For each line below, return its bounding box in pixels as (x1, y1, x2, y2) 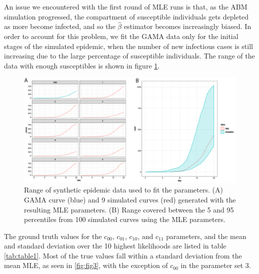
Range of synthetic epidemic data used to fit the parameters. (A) (24, 184, 223, 195)
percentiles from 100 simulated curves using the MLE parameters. (24, 214, 225, 224)
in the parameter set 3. (180, 260, 251, 270)
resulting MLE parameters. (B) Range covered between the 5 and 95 (24, 204, 234, 214)
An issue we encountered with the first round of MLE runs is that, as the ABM (4, 1, 247, 11)
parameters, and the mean (166, 230, 246, 241)
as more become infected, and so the (4, 21, 115, 31)
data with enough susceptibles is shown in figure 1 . (4, 60, 160, 70)
